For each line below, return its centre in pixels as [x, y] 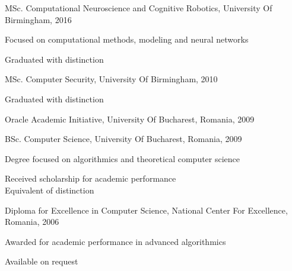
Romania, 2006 [32, 222]
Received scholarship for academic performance [91, 178]
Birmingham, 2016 [38, 19]
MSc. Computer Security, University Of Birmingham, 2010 [111, 79]
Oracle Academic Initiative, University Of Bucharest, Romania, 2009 [130, 119]
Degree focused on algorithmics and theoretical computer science [123, 158]
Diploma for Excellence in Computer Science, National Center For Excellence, [146, 210]
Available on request [42, 261]
